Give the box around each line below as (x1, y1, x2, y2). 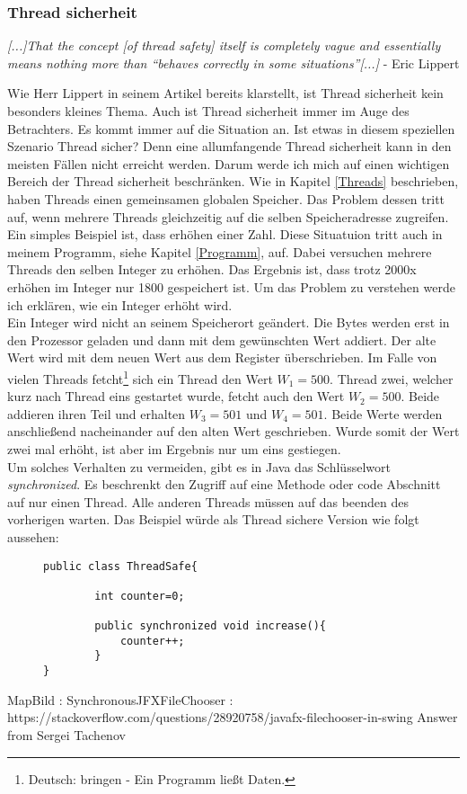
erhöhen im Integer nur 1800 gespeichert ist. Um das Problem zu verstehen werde (7, 277, 455, 296)
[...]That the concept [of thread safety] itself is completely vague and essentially (7, 36, 441, 55)
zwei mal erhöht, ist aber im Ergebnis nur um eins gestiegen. (7, 439, 341, 458)
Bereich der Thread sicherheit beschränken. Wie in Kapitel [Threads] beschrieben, (7, 172, 459, 191)
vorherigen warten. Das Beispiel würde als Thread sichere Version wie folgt (7, 510, 419, 529)
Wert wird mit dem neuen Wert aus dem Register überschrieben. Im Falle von (7, 348, 437, 367)
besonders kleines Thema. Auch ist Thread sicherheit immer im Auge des (7, 102, 410, 120)
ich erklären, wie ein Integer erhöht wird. (7, 295, 233, 314)
